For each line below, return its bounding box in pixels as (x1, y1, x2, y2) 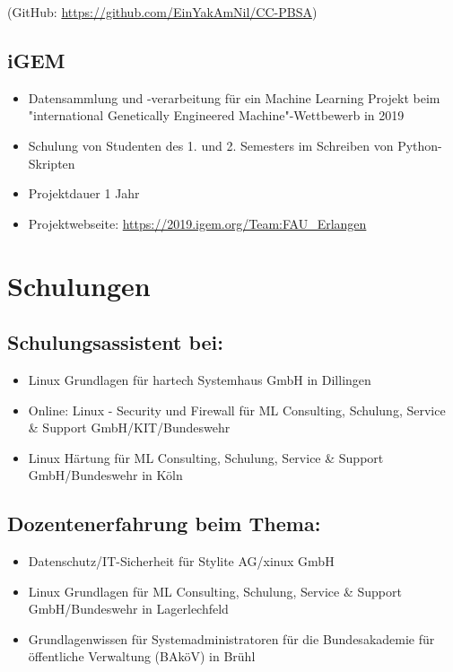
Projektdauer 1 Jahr (28, 184, 140, 203)
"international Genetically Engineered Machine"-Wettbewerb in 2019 (28, 106, 405, 125)
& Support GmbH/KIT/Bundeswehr (28, 418, 231, 437)
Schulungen (7, 266, 151, 303)
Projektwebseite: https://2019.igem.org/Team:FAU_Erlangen (28, 214, 367, 232)
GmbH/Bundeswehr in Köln (28, 466, 183, 484)
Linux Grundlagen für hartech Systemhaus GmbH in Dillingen (28, 370, 371, 388)
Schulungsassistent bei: (7, 328, 224, 356)
